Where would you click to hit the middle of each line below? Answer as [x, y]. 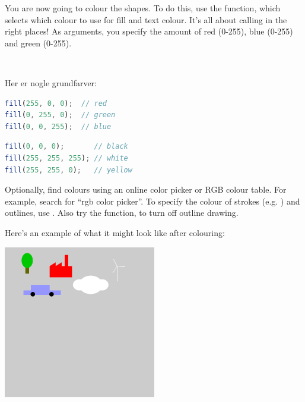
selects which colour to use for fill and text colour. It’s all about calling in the [146, 19]
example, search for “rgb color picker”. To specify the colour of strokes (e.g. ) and [152, 201]
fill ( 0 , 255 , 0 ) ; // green [60, 115]
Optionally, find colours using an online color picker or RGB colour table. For [146, 189]
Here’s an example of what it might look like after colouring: [115, 232]
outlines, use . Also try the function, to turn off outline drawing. [122, 213]
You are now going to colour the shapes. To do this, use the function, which [143, 8]
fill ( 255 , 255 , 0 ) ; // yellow [69, 170]
